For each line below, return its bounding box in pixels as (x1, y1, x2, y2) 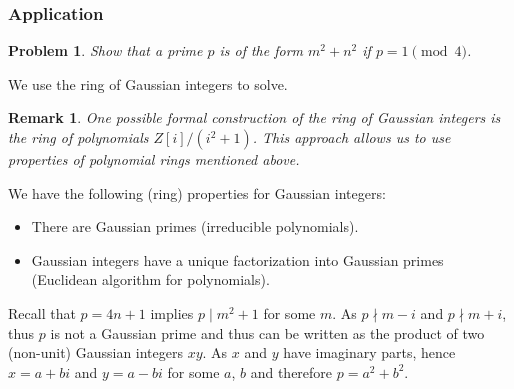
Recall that (8, 302, 76, 323)
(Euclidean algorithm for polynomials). (31, 269, 270, 290)
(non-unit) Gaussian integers (8, 342, 183, 363)
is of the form (219, 40, 304, 61)
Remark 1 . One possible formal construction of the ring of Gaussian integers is (8, 107, 501, 128)
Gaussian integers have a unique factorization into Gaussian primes (31, 249, 444, 270)
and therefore (250, 361, 333, 382)
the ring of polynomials (8, 127, 149, 147)
